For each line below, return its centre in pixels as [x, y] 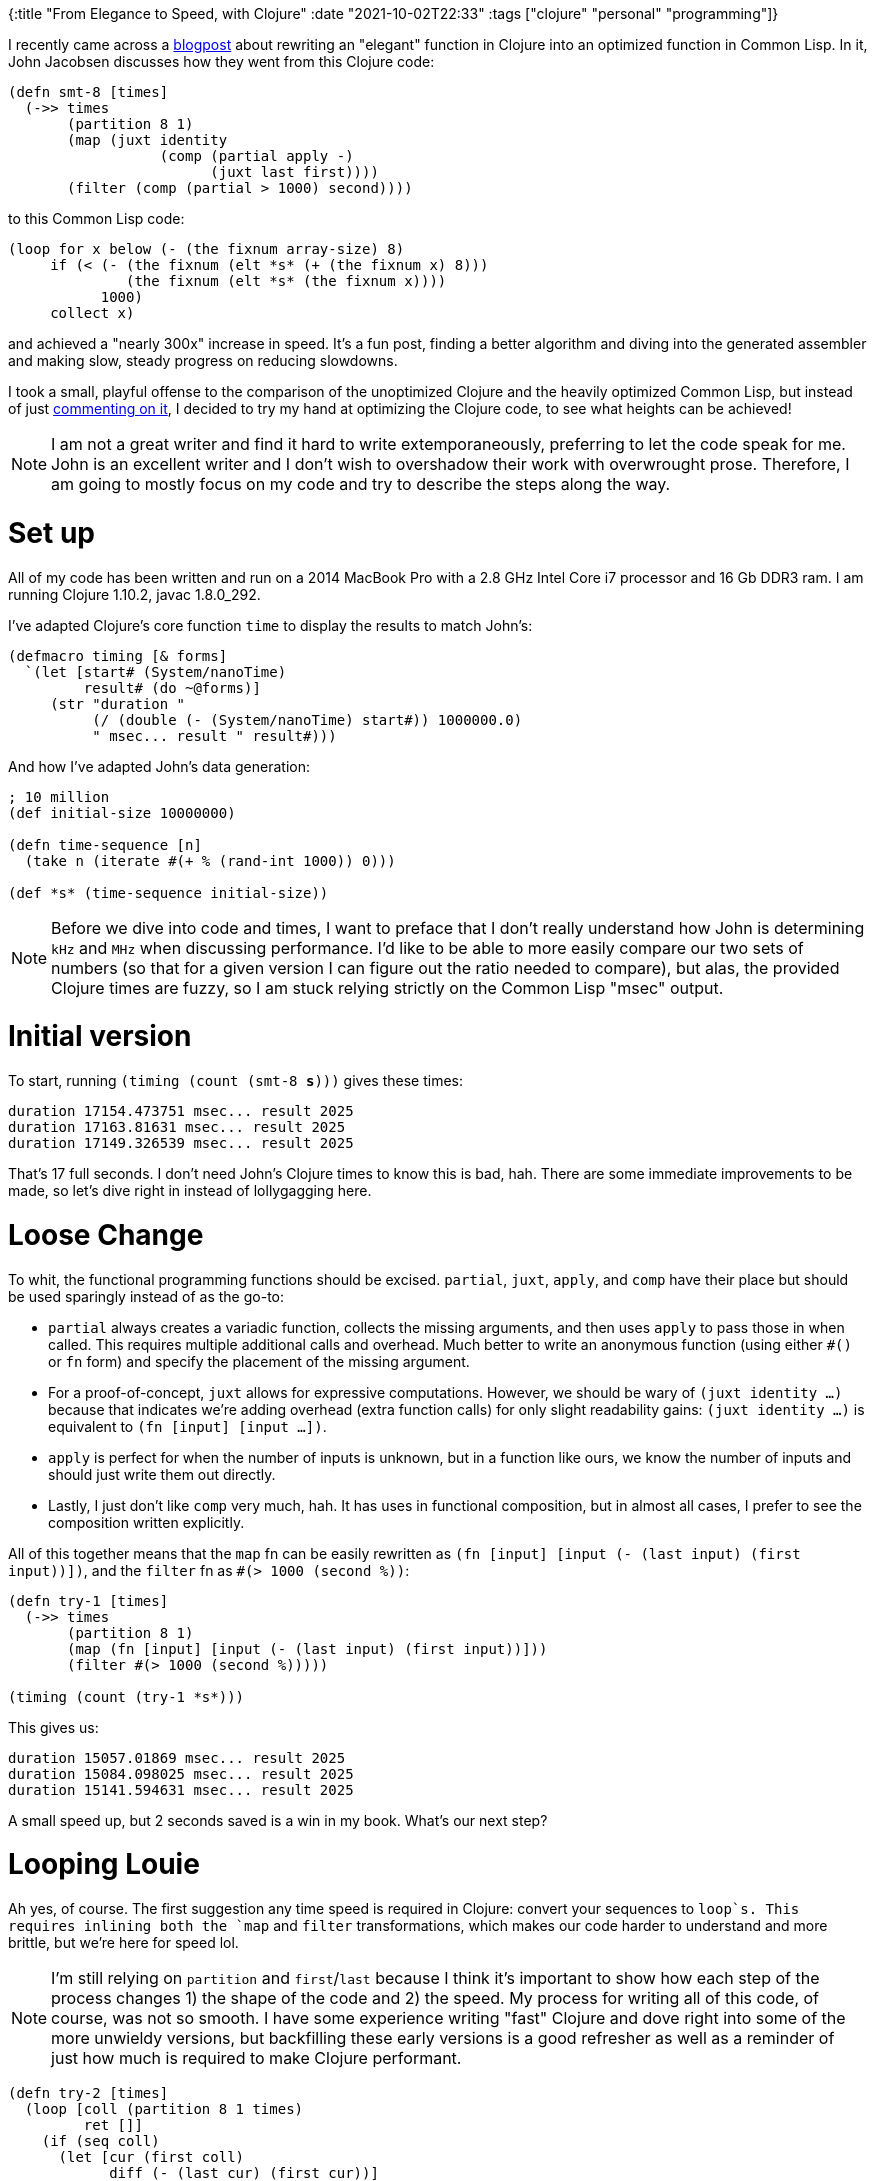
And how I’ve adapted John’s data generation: [159, 766]
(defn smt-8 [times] [88, 92]
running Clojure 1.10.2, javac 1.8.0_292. [134, 594]
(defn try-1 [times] [88, 1600]
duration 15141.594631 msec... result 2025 [181, 1789]
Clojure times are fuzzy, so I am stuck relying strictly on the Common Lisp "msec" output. [387, 987]
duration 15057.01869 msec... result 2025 [177, 1757]
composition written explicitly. [146, 1522]
